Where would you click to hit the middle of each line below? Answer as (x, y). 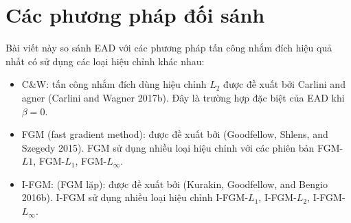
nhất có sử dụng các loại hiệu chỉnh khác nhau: (105, 61)
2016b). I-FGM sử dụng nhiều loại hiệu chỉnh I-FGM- (135, 197)
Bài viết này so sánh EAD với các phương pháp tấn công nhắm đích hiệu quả (169, 48)
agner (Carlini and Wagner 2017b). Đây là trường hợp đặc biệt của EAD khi (183, 97)
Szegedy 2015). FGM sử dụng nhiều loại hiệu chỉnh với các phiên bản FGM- (182, 147)
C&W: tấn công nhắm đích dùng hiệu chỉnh (114, 84)
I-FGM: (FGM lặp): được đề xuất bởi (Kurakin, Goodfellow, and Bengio (174, 184)
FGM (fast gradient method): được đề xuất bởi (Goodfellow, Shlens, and (175, 134)
